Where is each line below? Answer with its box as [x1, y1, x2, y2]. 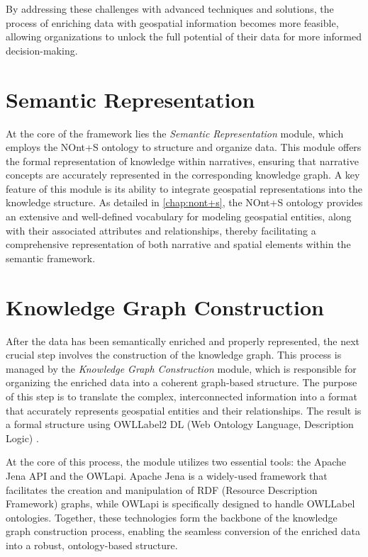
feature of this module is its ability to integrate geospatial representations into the [6, 181, 363, 196]
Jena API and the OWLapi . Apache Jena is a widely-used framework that [6, 468, 328, 483]
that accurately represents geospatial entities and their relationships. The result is [6, 403, 362, 417]
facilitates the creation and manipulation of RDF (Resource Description [6, 482, 318, 497]
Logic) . [6, 430, 39, 445]
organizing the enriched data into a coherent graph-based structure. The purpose [6, 375, 357, 390]
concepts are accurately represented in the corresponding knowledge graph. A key [6, 167, 360, 182]
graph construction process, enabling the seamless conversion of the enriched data [6, 524, 361, 539]
